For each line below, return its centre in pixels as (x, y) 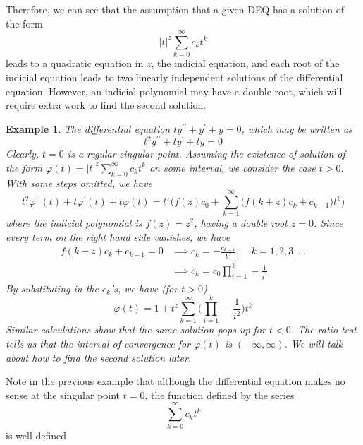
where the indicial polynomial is (74, 223)
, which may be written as (297, 128)
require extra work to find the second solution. (106, 105)
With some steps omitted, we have (79, 183)
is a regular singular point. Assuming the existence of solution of (206, 154)
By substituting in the (52, 288)
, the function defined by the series (220, 394)
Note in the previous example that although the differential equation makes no (176, 381)
